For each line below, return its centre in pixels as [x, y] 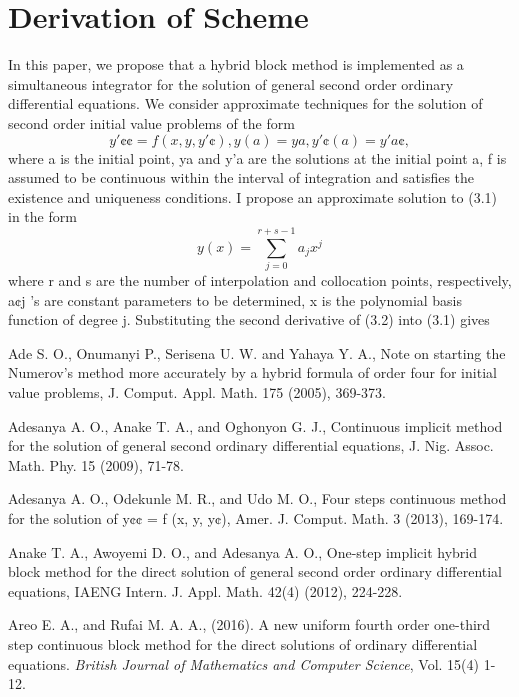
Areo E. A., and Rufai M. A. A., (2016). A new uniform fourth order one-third [249, 624]
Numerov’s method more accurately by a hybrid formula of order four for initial [252, 372]
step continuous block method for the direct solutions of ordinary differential [243, 643]
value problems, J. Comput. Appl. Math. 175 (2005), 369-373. [197, 391]
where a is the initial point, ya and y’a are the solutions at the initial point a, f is [257, 157]
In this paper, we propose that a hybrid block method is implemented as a [236, 64]
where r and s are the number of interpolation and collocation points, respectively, [260, 280]
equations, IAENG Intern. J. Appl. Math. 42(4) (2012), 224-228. [205, 590]
